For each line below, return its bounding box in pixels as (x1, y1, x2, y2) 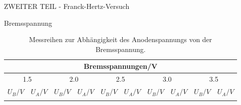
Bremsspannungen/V (83, 61, 158, 71)
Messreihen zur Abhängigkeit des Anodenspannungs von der (29, 34, 212, 45)
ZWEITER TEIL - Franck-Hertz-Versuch (4, 1, 130, 11)
